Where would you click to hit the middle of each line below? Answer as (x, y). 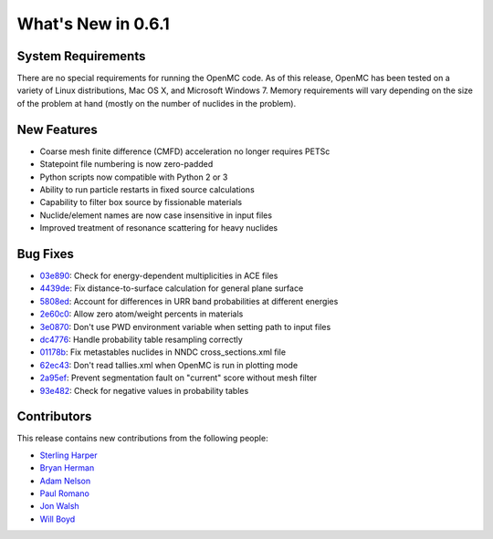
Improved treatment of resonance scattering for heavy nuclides (159, 228)
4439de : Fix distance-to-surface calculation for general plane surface (172, 288)
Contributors (54, 416)
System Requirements (81, 56)
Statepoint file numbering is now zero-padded (126, 164)
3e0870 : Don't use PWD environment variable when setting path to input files (185, 327)
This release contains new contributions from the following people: (142, 439)
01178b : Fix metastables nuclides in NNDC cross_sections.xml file (163, 352)
